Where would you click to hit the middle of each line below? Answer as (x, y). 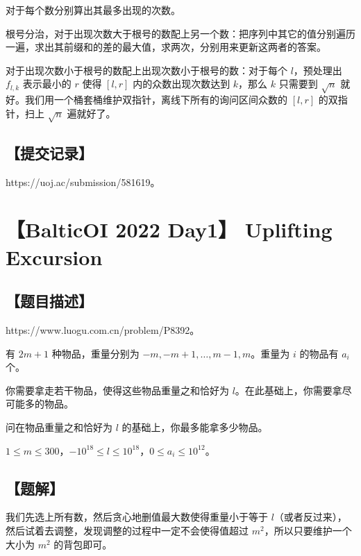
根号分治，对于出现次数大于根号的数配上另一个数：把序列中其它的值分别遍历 (180, 33)
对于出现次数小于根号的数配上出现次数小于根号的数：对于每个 (146, 70)
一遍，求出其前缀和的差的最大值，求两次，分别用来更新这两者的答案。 (166, 47)
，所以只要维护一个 (308, 531)
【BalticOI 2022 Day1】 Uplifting (169, 229)
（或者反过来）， (310, 517)
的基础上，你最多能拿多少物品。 (195, 427)
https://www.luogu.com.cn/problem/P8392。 (103, 330)
